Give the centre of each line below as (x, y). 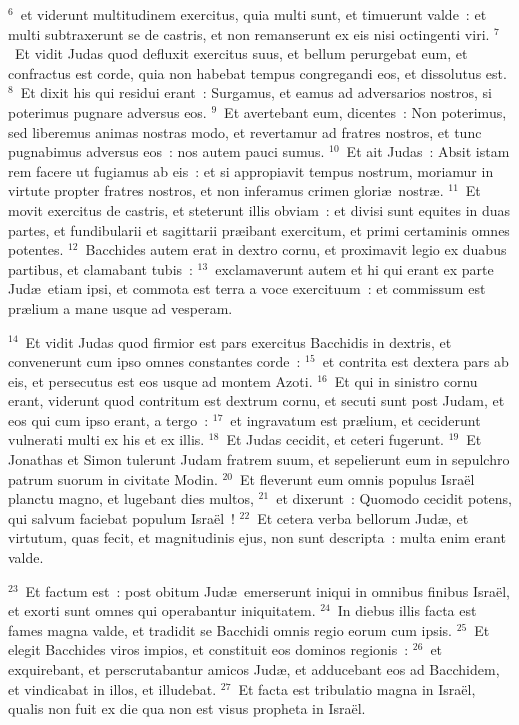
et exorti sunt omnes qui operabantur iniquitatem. (162, 610)
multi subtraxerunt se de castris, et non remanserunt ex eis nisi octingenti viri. (249, 33)
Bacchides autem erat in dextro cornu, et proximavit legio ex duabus (296, 249)
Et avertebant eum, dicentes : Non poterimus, (365, 111)
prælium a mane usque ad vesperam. (120, 307)
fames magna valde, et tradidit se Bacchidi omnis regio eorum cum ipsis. (230, 629)
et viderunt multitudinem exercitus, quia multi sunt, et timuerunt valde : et (253, 14)
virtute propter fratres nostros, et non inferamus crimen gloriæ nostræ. (226, 190)
